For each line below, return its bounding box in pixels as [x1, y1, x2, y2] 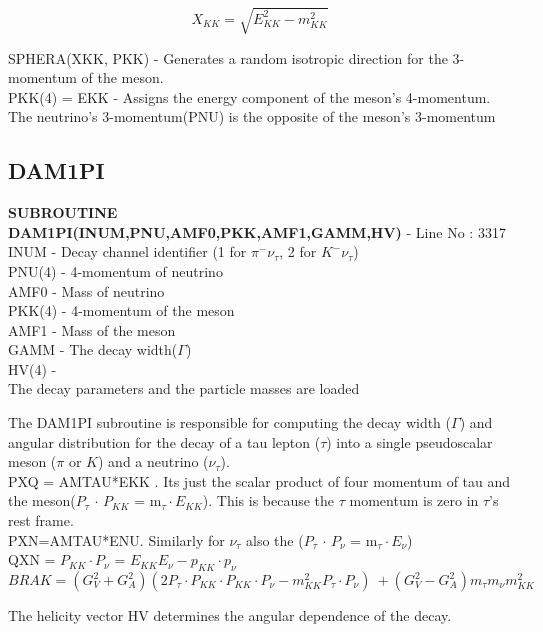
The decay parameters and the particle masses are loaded [8, 378, 360, 399]
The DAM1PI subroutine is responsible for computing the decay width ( [8, 412, 452, 433]
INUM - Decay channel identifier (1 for [8, 241, 247, 262]
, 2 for [279, 241, 317, 262]
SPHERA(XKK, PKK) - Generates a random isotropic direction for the [8, 47, 448, 68]
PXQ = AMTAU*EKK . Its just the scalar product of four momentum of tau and [8, 470, 511, 491]
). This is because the [202, 490, 335, 511]
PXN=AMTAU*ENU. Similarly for [8, 529, 225, 550]
